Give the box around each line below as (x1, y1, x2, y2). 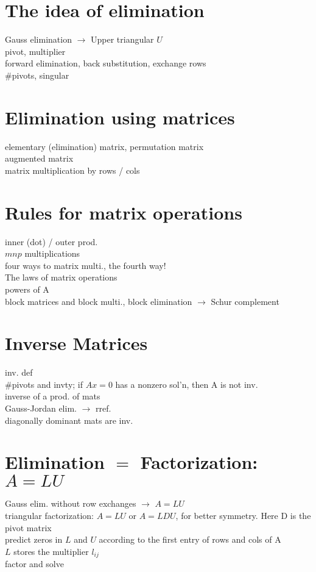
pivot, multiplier (5, 45, 66, 57)
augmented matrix (5, 152, 74, 165)
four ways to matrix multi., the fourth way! (5, 259, 166, 271)
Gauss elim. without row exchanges (5, 497, 136, 510)
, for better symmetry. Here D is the (175, 509, 311, 521)
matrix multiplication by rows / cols (5, 163, 140, 176)
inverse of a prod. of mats (5, 390, 100, 402)
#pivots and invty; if (5, 377, 83, 390)
